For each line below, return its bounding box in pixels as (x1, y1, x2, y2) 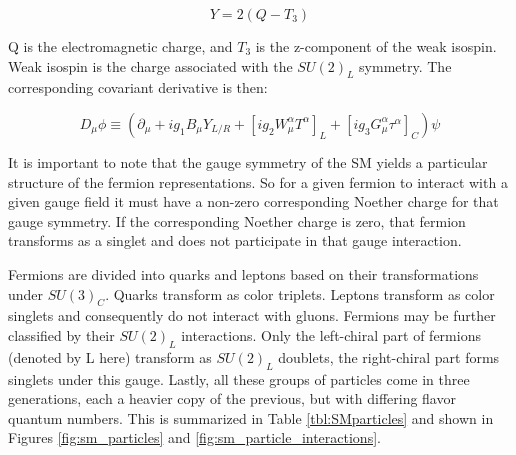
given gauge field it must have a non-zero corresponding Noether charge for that (8, 191, 499, 212)
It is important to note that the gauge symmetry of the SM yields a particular (8, 151, 488, 172)
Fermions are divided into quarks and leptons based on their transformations (8, 263, 479, 284)
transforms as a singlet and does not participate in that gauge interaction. (8, 230, 462, 251)
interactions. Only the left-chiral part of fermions (181, 324, 481, 345)
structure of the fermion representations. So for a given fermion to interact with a (8, 171, 508, 192)
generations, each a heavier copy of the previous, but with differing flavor (8, 388, 456, 409)
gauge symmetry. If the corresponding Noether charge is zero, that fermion (8, 210, 466, 231)
